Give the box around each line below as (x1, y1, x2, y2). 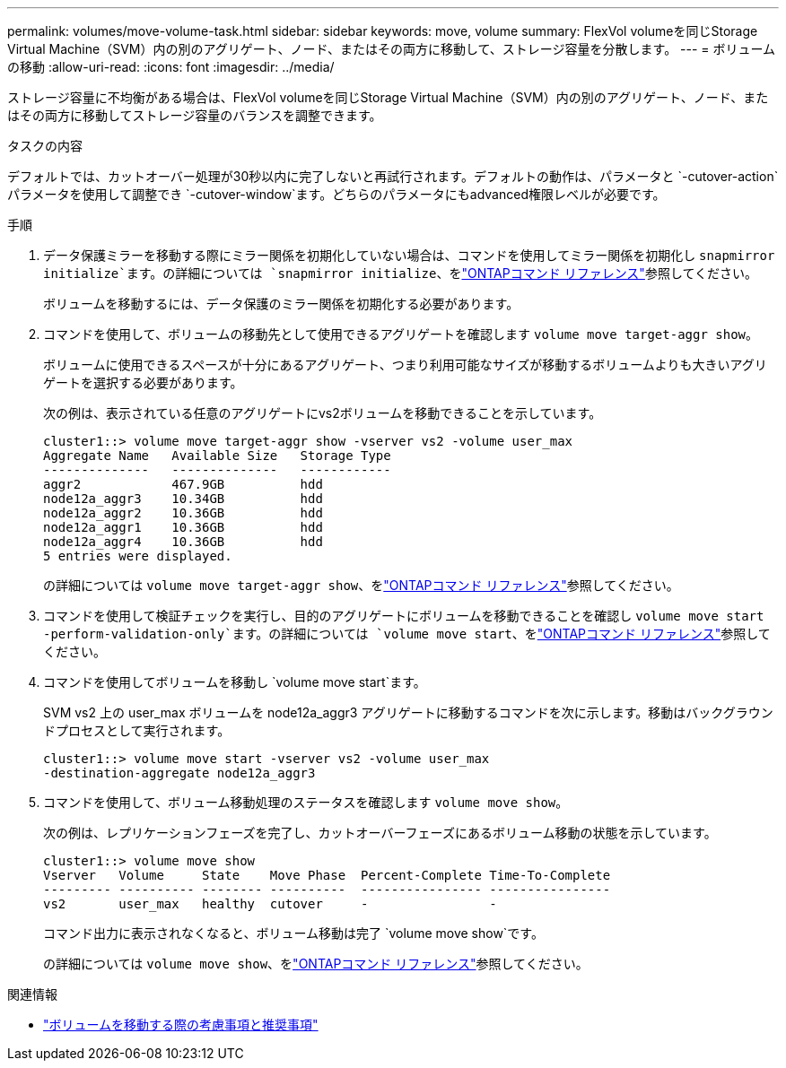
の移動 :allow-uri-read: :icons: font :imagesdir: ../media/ (7, 59, 335, 74)
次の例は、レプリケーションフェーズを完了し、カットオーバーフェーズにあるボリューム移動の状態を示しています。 (43, 825, 717, 840)
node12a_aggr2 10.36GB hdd (43, 506, 323, 520)
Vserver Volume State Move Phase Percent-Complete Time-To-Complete (43, 868, 611, 882)
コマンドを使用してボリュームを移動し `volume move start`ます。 (43, 674, 426, 690)
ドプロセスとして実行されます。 (43, 723, 231, 738)
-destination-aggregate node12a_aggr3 (43, 766, 316, 780)
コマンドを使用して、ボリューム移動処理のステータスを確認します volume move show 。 (43, 794, 569, 810)
